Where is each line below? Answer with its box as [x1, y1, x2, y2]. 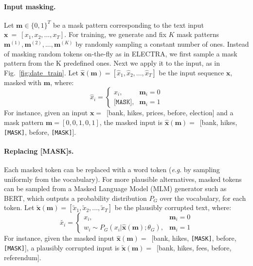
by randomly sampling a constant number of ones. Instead [75, 38, 249, 49]
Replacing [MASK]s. [4, 145, 74, 156]
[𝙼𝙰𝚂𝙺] [113, 99, 132, 106]
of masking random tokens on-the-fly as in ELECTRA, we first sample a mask [4, 48, 237, 58]
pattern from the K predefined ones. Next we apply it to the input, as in [4, 58, 220, 68]
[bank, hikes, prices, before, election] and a [107, 107, 234, 118]
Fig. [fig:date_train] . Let [4, 67, 78, 77]
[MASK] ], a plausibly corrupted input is [4, 243, 120, 253]
